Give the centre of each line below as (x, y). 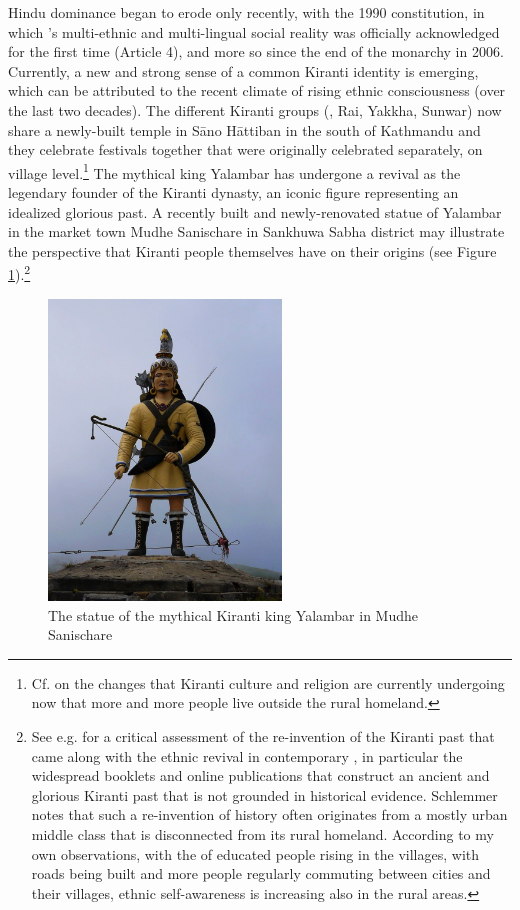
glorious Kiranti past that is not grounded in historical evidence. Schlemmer (264, 794)
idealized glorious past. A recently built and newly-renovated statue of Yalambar (255, 211)
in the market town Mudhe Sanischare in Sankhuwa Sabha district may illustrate (256, 231)
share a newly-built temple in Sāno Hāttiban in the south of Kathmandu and (244, 129)
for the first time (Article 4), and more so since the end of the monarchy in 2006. (256, 51)
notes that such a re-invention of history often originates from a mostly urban (269, 814)
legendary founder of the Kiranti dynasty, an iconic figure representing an (233, 192)
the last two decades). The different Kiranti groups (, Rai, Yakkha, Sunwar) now (255, 109)
